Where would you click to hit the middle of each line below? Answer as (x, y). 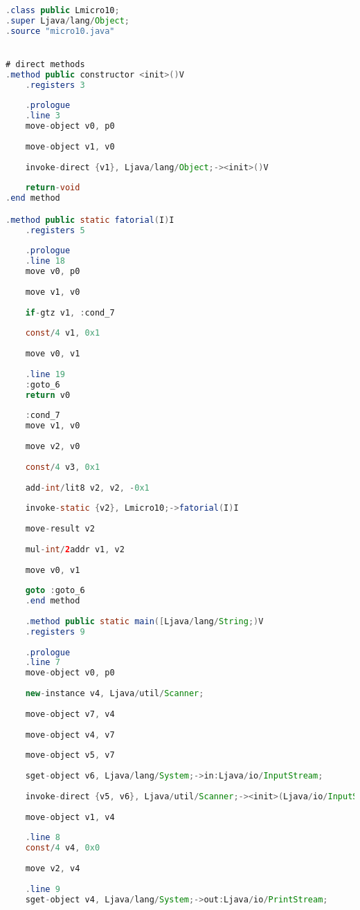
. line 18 (45, 261)
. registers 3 (55, 85)
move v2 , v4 (53, 868)
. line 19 (45, 374)
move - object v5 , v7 (70, 755)
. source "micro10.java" (60, 31)
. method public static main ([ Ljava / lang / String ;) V (144, 621)
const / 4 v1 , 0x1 (63, 333)
